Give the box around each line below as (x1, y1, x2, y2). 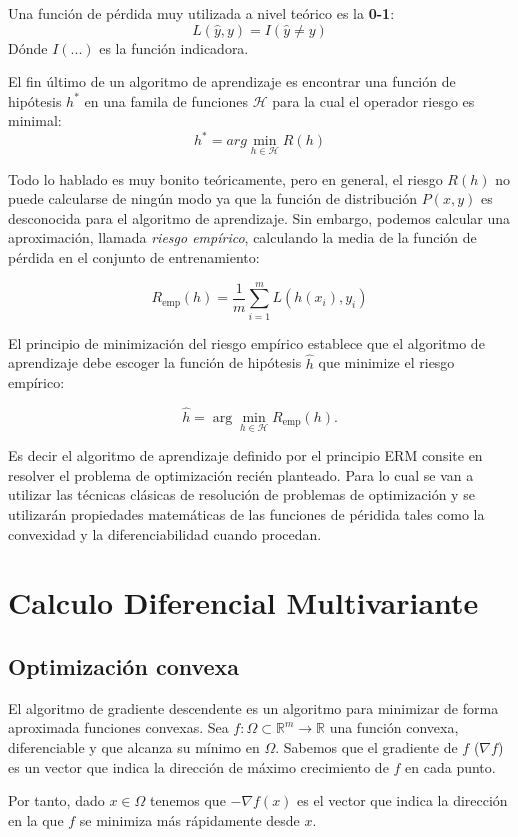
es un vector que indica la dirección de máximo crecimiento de (8, 756, 389, 777)
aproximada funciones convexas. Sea (8, 717, 229, 738)
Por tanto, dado (8, 790, 105, 811)
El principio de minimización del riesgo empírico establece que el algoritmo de (8, 332, 485, 353)
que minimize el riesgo (318, 352, 455, 373)
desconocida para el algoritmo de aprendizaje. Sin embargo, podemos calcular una (8, 207, 511, 228)
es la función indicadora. (99, 37, 249, 58)
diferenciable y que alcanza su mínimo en (8, 736, 260, 757)
